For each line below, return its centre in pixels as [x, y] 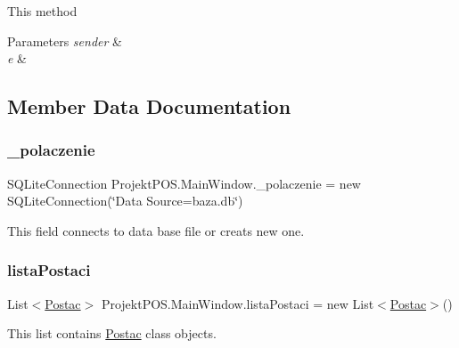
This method [42, 11]
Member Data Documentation [149, 106]
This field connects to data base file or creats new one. [156, 230]
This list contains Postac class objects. [112, 333]
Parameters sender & [65, 40]
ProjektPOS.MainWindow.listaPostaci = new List [238, 303]
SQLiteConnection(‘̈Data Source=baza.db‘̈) [125, 201]
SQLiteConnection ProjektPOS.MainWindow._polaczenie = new [184, 183]
